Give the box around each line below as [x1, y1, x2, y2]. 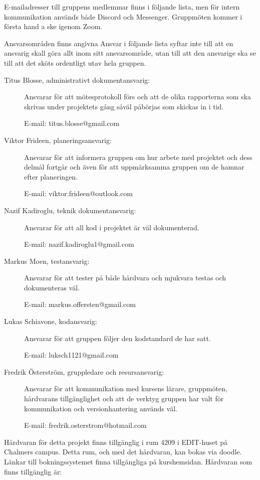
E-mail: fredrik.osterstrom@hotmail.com [24, 420, 147, 430]
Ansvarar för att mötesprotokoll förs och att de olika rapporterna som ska [24, 91, 251, 102]
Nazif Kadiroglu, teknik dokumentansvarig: [4, 205, 136, 215]
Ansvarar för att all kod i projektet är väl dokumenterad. [24, 222, 199, 232]
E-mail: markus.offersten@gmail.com [24, 299, 136, 309]
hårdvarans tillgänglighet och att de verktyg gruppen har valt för [24, 393, 224, 404]
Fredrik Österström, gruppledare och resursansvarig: [4, 366, 164, 377]
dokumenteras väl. [24, 282, 80, 292]
